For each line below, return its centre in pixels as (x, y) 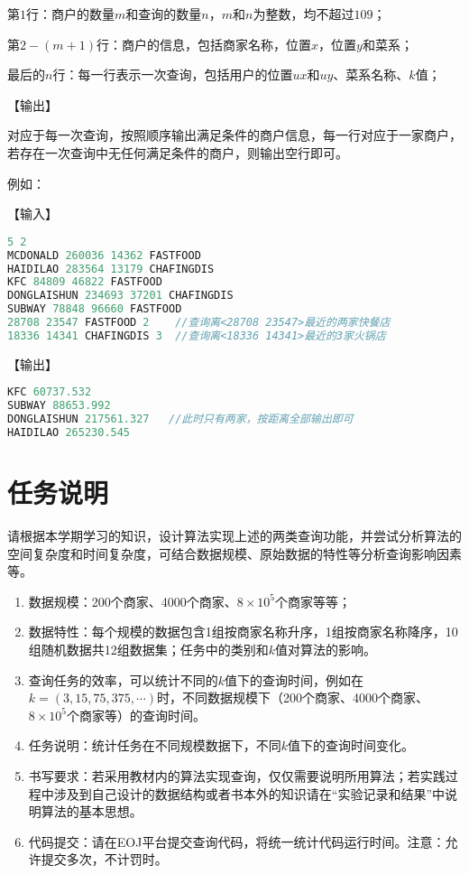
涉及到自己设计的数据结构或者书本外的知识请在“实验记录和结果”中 (249, 793)
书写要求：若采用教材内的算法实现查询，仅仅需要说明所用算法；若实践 (237, 775)
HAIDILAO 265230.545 (69, 432)
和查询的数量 (164, 14)
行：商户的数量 (70, 14)
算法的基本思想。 (92, 811)
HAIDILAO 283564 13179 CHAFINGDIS (111, 269)
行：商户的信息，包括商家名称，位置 (204, 44)
